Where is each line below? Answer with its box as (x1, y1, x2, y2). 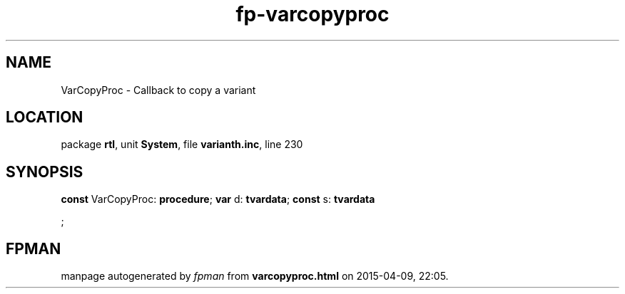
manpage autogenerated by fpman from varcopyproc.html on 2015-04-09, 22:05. (61, 270, 449, 283)
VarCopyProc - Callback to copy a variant (61, 83, 256, 96)
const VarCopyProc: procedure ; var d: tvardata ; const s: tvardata (61, 193, 375, 206)
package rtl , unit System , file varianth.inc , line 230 (61, 138, 303, 151)
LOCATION (6, 108, 83, 127)
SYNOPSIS (6, 162, 83, 181)
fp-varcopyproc (235, 2, 390, 26)
